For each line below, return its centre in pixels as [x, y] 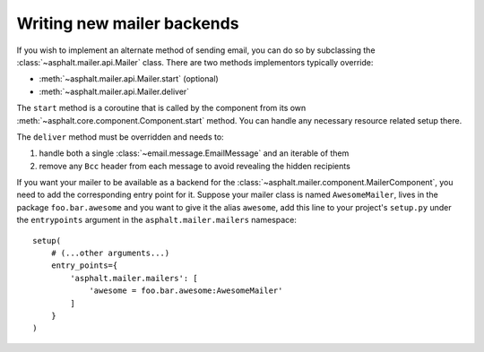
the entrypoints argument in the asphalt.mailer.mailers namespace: [157, 220]
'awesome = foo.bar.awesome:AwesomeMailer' [186, 291]
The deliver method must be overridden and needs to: [120, 137]
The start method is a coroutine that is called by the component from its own [161, 108]
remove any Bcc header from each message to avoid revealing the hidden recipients [195, 166]
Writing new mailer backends [128, 23]
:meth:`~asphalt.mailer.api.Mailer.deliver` [114, 91]
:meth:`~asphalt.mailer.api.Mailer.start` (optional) [129, 79]
